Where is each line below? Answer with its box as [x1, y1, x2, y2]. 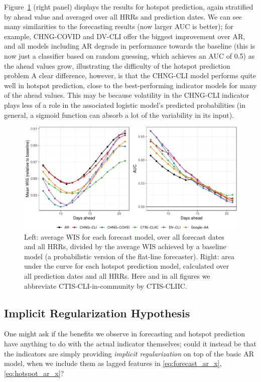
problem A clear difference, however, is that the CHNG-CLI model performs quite [4, 70, 256, 81]
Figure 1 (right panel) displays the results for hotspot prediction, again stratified [4, 2, 253, 12]
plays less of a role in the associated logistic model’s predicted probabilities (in [4, 99, 245, 110]
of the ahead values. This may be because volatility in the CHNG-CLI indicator [4, 90, 249, 100]
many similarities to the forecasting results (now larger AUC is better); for [4, 21, 233, 32]
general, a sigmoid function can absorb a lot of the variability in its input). [4, 109, 234, 120]
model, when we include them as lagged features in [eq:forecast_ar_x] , [4, 358, 222, 368]
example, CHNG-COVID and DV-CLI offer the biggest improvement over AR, [4, 31, 245, 41]
